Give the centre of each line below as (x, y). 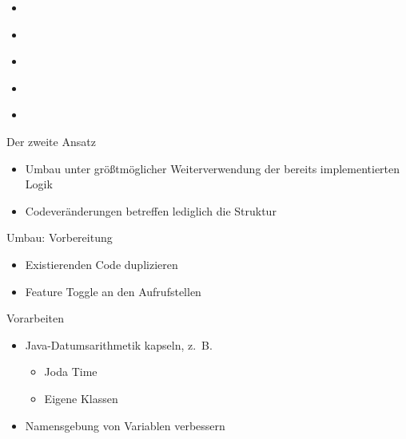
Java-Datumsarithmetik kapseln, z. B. (119, 344)
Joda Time (71, 372)
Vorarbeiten (36, 318)
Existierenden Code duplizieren (101, 264)
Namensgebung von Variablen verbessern (125, 425)
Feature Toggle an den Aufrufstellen (113, 291)
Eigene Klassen (81, 398)
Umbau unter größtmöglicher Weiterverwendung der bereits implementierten (213, 168)
